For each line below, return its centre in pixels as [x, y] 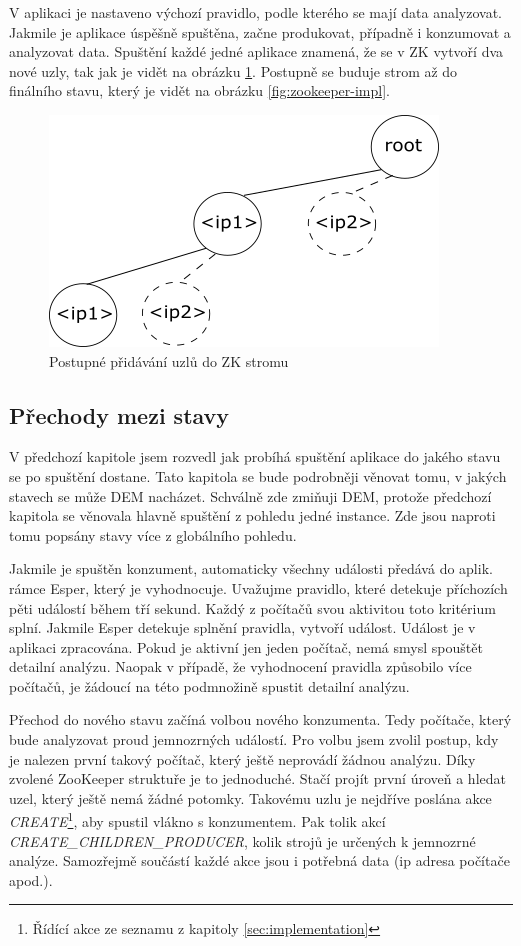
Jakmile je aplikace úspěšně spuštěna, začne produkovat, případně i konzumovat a [260, 31]
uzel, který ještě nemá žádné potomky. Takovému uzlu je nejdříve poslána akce [250, 797]
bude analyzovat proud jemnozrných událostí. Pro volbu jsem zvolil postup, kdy [254, 739]
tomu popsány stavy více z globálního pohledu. [153, 534]
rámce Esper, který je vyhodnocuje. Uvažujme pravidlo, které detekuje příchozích [258, 587]
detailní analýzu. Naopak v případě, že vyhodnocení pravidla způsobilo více [240, 666]
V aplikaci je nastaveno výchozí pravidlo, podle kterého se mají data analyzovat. [255, 12]
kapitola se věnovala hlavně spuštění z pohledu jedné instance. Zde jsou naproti [252, 515]
